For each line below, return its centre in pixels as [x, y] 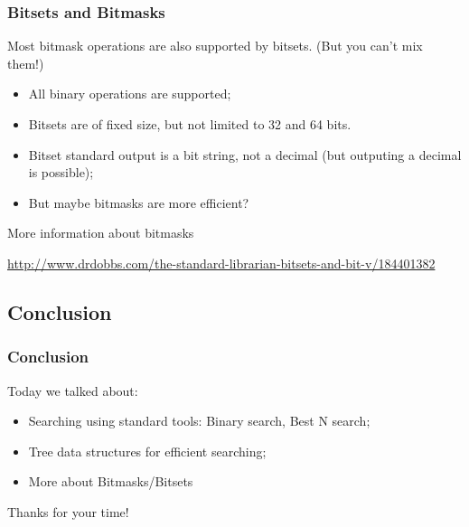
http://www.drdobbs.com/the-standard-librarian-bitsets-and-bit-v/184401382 [221, 263]
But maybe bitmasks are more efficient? [139, 202]
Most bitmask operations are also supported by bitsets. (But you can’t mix [215, 46]
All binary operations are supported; [130, 94]
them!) [26, 63]
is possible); [61, 172]
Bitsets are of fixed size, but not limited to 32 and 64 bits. [190, 124]
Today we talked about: [73, 390]
